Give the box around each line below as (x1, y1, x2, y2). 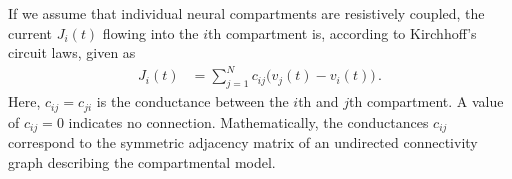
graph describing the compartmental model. (8, 151, 276, 172)
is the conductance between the (96, 91, 289, 112)
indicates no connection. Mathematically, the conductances (68, 111, 429, 132)
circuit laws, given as (8, 42, 136, 63)
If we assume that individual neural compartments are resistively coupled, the (8, 3, 485, 23)
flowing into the (102, 22, 199, 43)
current (8, 22, 53, 43)
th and (298, 91, 339, 112)
